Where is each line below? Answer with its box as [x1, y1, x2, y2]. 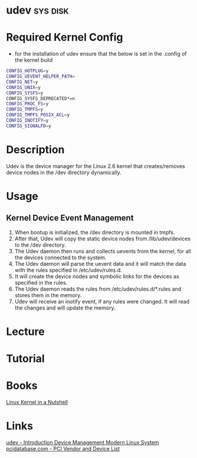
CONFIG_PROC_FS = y [6, 101, 49, 107]
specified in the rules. [14, 279, 68, 286]
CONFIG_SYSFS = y [6, 90, 44, 96]
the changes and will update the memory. [14, 304, 116, 311]
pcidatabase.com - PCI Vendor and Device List [6, 445, 120, 452]
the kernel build [14, 57, 53, 64]
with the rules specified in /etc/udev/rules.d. [14, 266, 122, 273]
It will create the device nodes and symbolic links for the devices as [14, 273, 179, 280]
